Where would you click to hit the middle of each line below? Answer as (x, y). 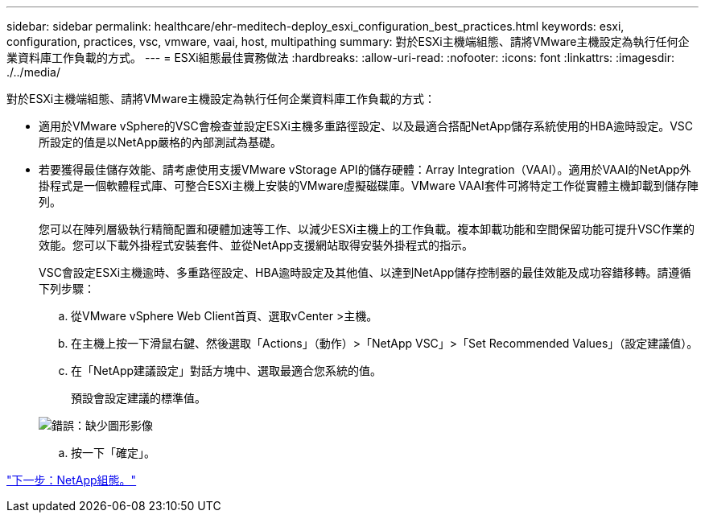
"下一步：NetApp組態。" (72, 480)
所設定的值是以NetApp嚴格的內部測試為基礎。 (161, 142)
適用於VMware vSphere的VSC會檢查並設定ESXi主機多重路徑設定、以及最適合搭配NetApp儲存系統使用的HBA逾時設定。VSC (366, 126)
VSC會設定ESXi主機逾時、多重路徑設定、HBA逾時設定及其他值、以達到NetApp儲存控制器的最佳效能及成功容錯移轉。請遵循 (365, 272)
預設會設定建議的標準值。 (138, 398)
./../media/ (33, 72)
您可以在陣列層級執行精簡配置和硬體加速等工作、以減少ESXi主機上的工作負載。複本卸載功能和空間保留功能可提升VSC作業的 (367, 229)
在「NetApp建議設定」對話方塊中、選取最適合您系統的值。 (227, 371)
